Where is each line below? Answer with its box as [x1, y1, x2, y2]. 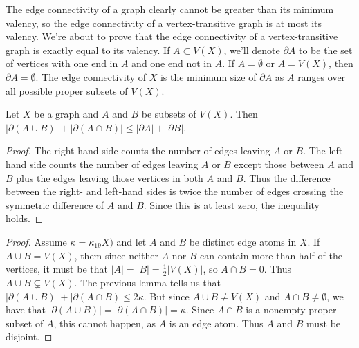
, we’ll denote [223, 42, 280, 57]
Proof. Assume [6, 234, 67, 248]
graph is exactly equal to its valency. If [6, 42, 170, 57]
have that [6, 302, 46, 317]
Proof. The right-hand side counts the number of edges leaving [6, 143, 270, 158]
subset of [6, 315, 44, 330]
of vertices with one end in [6, 56, 118, 71]
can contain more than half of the [200, 248, 342, 262]
